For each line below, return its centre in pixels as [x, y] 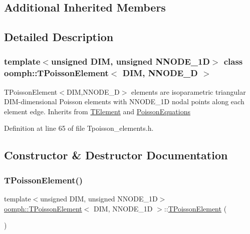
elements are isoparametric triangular [189, 91]
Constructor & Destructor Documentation [116, 155]
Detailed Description [59, 37]
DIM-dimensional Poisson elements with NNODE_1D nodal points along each [124, 101]
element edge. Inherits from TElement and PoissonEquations [97, 111]
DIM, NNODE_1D [123, 208]
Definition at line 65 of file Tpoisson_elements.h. [79, 128]
